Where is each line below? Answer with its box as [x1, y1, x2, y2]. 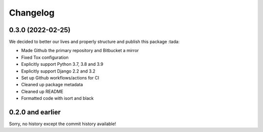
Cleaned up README [21, 88, 63, 94]
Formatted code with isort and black [21, 95, 94, 101]
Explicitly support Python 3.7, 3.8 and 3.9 [21, 61, 103, 67]
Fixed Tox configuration [21, 54, 69, 60]
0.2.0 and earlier [9, 108, 61, 116]
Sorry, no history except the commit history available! [9, 121, 116, 127]
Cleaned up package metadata [21, 82, 83, 88]
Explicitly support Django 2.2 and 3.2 [21, 68, 95, 74]
